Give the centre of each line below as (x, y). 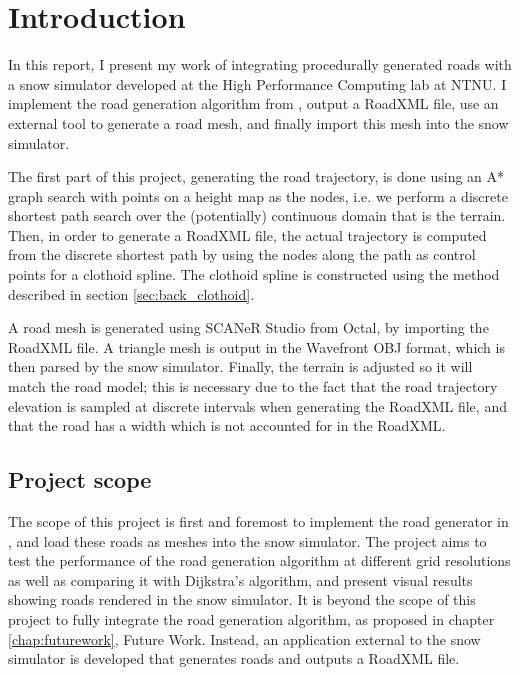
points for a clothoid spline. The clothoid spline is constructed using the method (254, 274)
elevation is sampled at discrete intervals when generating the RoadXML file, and (257, 405)
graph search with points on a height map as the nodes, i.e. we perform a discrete (258, 195)
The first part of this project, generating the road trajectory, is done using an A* (256, 176)
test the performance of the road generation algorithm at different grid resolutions (259, 560)
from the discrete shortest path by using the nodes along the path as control (242, 254)
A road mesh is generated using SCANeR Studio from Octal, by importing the (248, 327)
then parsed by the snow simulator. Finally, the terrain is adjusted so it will (240, 366)
